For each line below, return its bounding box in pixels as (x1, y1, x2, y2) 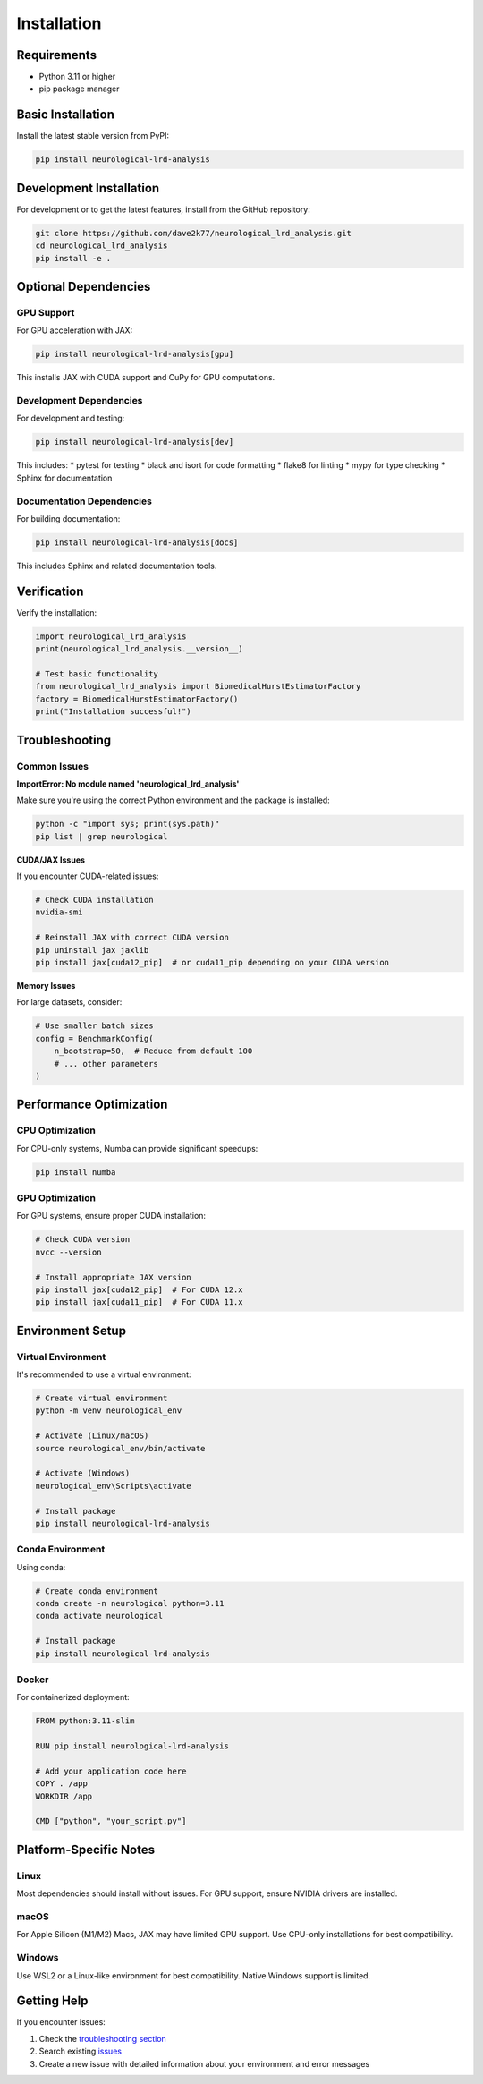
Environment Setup (16, 1323, 127, 1338)
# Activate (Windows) (35, 1468, 131, 1478)
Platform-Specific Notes (16, 1842, 156, 1857)
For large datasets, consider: (16, 997, 123, 1008)
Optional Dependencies (16, 279, 151, 294)
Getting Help (16, 1994, 89, 2009)
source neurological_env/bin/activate (35, 1443, 206, 1453)
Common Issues (16, 760, 89, 772)
